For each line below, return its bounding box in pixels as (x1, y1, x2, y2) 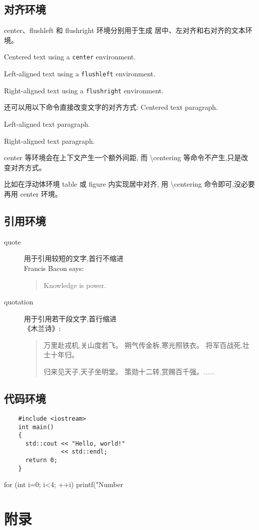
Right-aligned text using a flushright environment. (4, 85, 164, 95)
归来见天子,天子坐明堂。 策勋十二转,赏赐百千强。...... (43, 366, 215, 377)
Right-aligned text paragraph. (4, 135, 95, 146)
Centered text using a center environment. (4, 51, 136, 62)
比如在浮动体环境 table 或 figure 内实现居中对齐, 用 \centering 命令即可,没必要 (4, 179, 255, 189)
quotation (4, 296, 33, 307)
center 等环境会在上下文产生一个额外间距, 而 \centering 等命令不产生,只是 (4, 152, 242, 163)
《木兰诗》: (24, 323, 61, 333)
